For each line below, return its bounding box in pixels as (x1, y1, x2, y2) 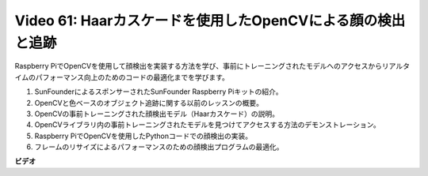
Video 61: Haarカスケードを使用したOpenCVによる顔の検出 (14, 12, 406, 29)
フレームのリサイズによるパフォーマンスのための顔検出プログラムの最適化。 (34, 142, 285, 152)
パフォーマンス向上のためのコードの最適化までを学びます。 (35, 72, 230, 82)
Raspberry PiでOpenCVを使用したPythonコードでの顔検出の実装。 (34, 131, 253, 140)
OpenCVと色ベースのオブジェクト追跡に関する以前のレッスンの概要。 (34, 98, 263, 107)
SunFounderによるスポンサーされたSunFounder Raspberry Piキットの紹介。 (34, 87, 283, 96)
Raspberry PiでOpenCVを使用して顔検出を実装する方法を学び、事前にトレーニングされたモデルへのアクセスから (14, 62, 383, 71)
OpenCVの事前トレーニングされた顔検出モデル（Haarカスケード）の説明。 (34, 109, 279, 118)
